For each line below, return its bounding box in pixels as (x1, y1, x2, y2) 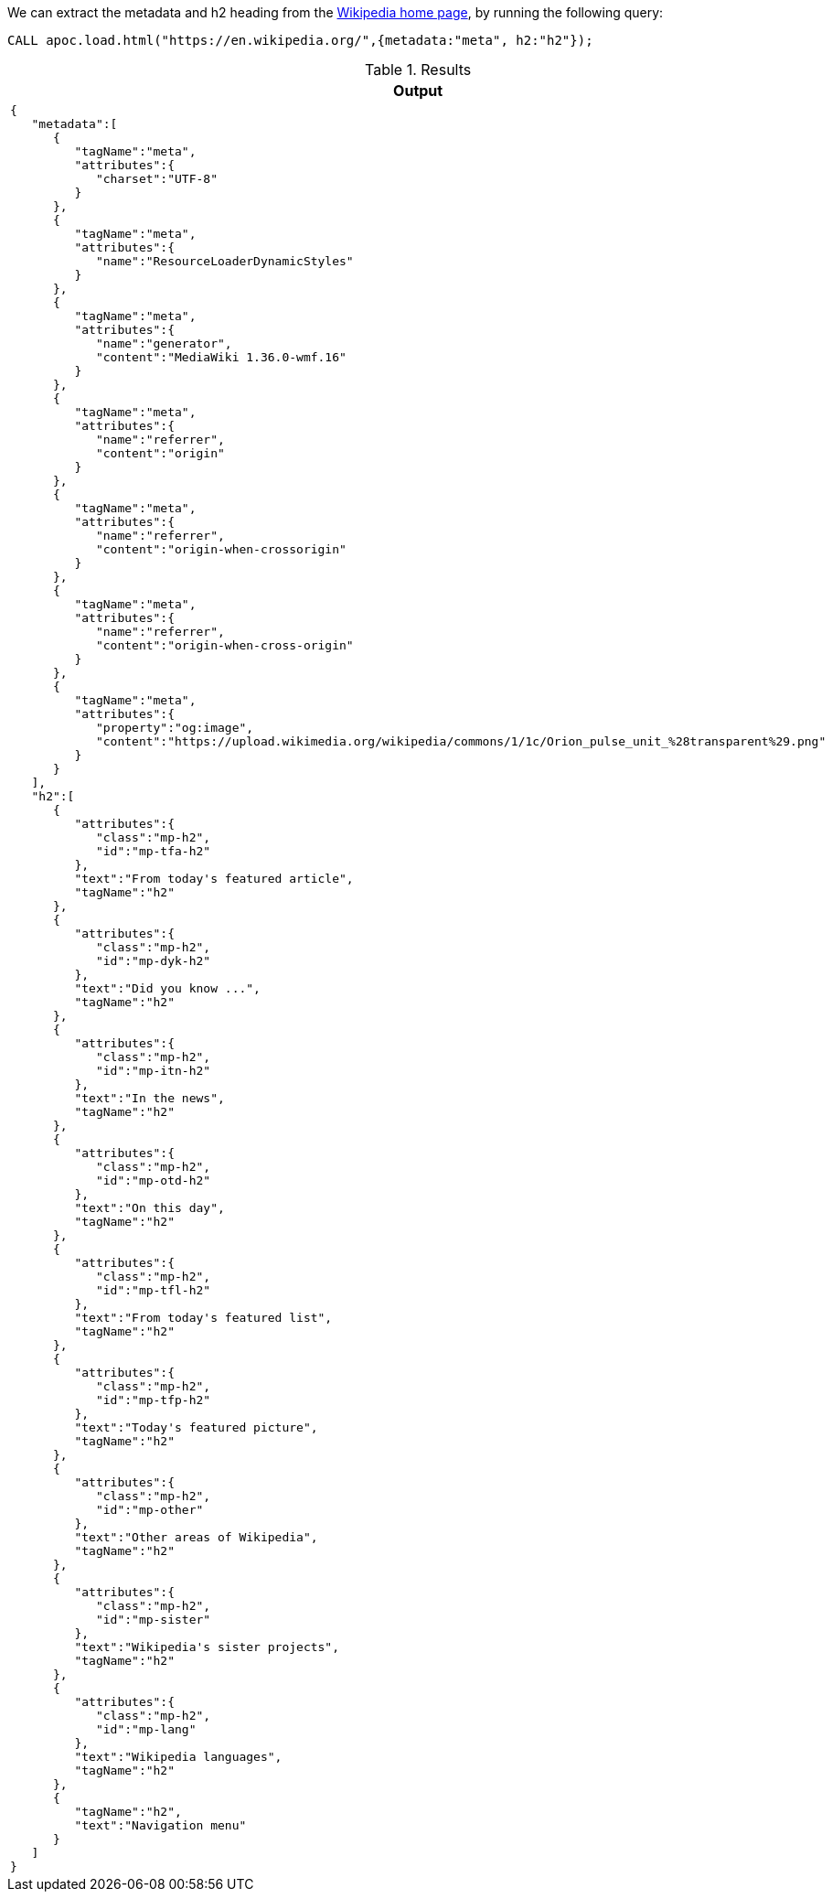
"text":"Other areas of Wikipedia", (74, 1530, 318, 1544)
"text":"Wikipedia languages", (74, 1750, 283, 1764)
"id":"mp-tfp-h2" (95, 1393, 211, 1407)
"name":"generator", (95, 337, 232, 350)
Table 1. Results (365, 60, 472, 79)
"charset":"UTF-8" (95, 172, 218, 186)
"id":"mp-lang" (95, 1722, 197, 1736)
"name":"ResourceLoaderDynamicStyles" (95, 254, 354, 268)
